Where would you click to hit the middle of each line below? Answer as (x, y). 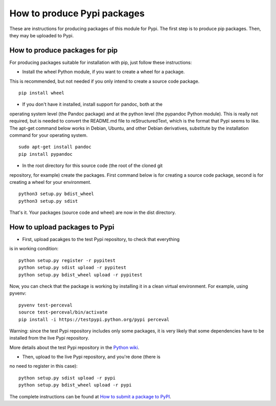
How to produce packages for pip (64, 50)
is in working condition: (34, 249)
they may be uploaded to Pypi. (42, 35)
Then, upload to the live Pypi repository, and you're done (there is (91, 357)
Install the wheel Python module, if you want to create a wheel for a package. (103, 72)
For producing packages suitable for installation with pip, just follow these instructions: (101, 62)
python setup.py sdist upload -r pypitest (73, 268)
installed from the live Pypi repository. (49, 338)
